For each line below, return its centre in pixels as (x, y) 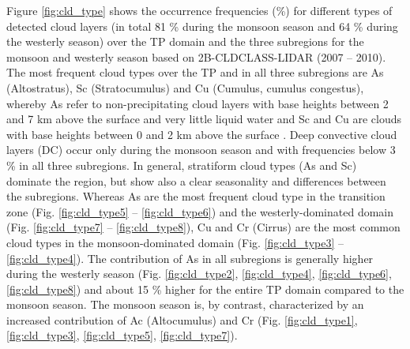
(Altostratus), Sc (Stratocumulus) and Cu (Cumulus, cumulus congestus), (185, 87)
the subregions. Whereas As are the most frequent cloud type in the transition (196, 196)
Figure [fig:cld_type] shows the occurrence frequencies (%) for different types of (199, 10)
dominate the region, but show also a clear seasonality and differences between (196, 180)
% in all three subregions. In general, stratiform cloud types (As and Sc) (182, 165)
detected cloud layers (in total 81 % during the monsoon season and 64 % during (202, 26)
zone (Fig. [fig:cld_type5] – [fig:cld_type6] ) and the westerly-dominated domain (200, 211)
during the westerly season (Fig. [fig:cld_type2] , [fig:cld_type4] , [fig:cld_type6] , (199, 274)
